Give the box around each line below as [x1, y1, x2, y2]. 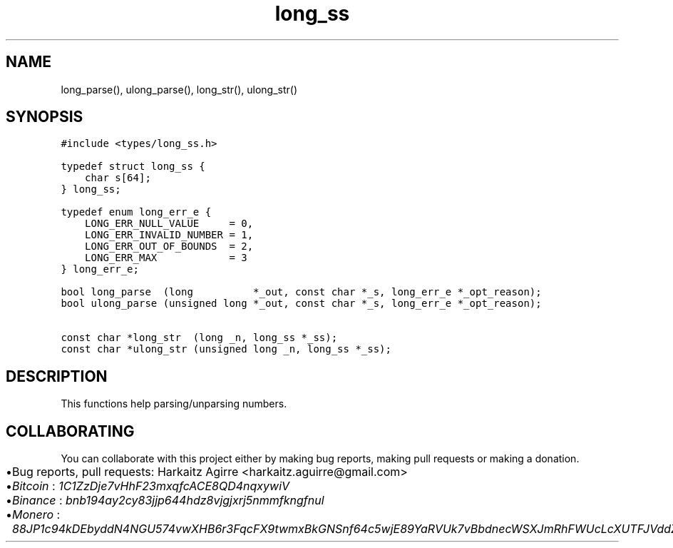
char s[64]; [85, 172, 151, 184]
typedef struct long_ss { [61, 161, 205, 173]
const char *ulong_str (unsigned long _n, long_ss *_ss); [61, 343, 391, 355]
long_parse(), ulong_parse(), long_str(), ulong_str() [61, 83, 298, 96]
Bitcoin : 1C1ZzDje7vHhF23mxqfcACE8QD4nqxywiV [12, 479, 290, 494]
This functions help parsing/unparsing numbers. [61, 397, 287, 410]
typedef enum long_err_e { [61, 206, 212, 218]
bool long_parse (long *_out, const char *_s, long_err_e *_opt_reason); [61, 286, 542, 298]
